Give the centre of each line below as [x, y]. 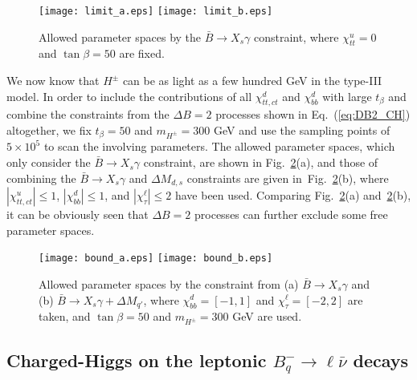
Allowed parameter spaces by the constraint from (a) [169, 283]
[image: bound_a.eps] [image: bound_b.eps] [156, 259]
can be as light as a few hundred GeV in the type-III [252, 81]
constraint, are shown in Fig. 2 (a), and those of [261, 162]
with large [347, 96]
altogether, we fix [49, 130]
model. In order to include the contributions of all [129, 96]
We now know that [53, 81]
